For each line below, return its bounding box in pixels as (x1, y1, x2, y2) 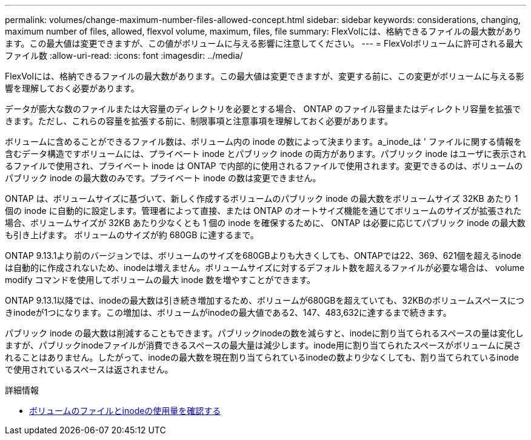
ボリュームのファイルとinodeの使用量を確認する (29, 405, 221, 416)
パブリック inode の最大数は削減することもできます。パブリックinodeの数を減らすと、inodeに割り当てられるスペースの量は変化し (5, 328, 524, 338)
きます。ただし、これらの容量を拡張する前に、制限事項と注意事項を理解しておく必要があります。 (5, 116, 393, 126)
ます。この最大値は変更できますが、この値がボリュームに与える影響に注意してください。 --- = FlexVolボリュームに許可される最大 (5, 38, 523, 48)
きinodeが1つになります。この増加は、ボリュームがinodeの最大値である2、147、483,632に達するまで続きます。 (5, 307, 452, 318)
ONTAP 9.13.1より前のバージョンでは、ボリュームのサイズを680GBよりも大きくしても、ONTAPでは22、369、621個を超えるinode (5, 250, 521, 261)
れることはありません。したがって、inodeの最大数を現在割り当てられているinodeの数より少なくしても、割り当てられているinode (5, 352, 519, 362)
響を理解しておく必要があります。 (5, 83, 139, 93)
